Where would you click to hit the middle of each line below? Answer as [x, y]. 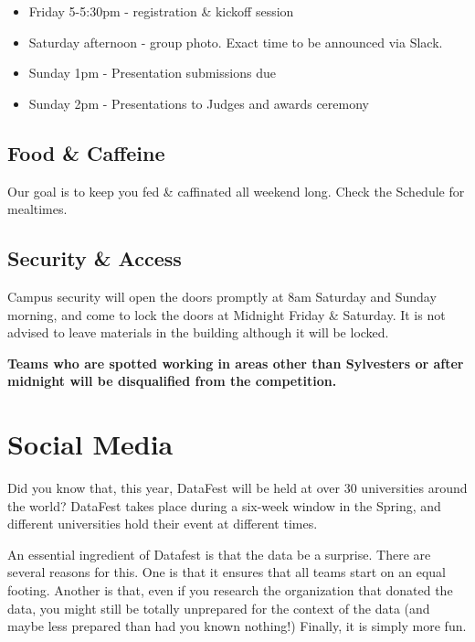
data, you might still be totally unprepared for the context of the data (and [219, 608]
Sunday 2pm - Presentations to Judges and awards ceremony [199, 103]
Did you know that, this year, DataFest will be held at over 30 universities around [237, 488]
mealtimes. [37, 209]
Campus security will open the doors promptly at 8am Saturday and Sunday [222, 296]
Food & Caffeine [86, 152]
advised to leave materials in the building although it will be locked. [198, 332]
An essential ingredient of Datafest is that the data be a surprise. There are [219, 554]
